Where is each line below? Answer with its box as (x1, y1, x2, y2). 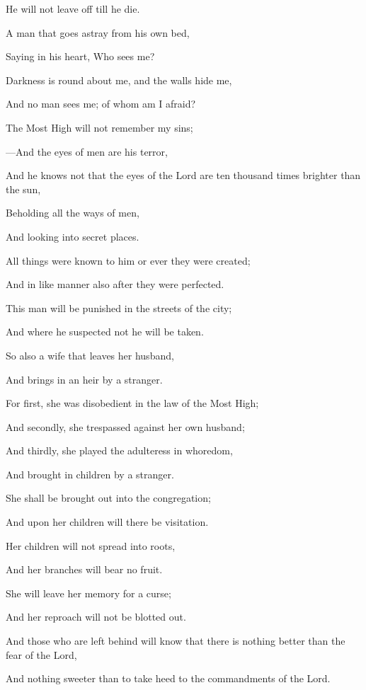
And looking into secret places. (6, 229, 139, 243)
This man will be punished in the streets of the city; (6, 300, 232, 315)
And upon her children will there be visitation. (6, 514, 209, 529)
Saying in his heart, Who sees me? (6, 49, 155, 64)
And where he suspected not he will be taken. (6, 324, 204, 339)
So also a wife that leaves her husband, (6, 347, 174, 362)
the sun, (6, 181, 41, 196)
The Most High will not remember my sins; (6, 120, 193, 134)
